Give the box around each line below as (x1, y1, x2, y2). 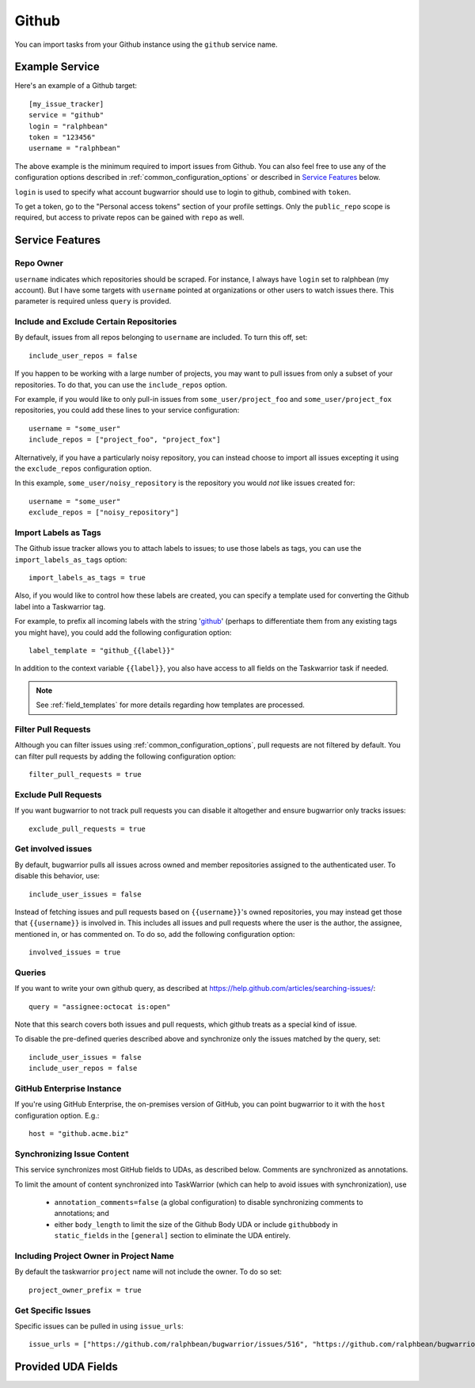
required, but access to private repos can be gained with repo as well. (14, 212, 245, 222)
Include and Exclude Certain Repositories (14, 316, 177, 327)
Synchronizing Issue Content (14, 1148, 130, 1159)
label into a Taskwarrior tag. (14, 602, 106, 611)
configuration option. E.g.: (14, 1111, 100, 1120)
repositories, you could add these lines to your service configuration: (14, 405, 240, 415)
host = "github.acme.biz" (28, 1130, 130, 1138)
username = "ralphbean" (28, 143, 121, 153)
